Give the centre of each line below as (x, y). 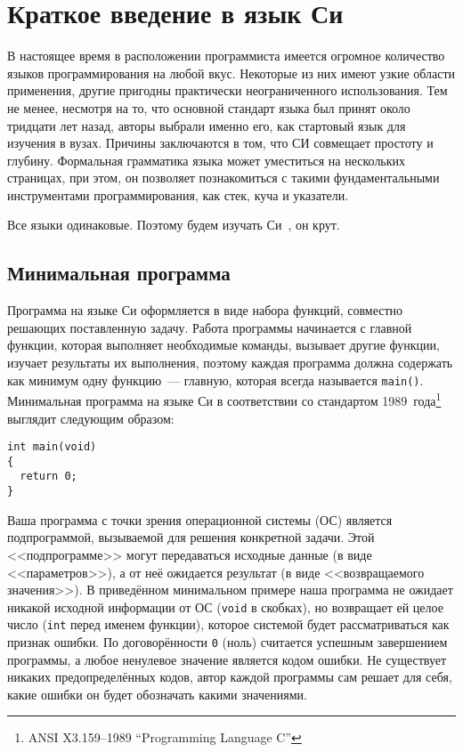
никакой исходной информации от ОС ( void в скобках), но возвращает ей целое (225, 606)
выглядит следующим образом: (91, 418)
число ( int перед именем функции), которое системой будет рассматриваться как (228, 624)
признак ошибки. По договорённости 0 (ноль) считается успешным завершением (227, 642)
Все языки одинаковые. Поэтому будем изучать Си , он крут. (174, 225)
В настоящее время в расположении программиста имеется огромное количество (226, 56)
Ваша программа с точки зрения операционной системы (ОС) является (200, 519)
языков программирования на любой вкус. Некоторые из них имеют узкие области (231, 73)
